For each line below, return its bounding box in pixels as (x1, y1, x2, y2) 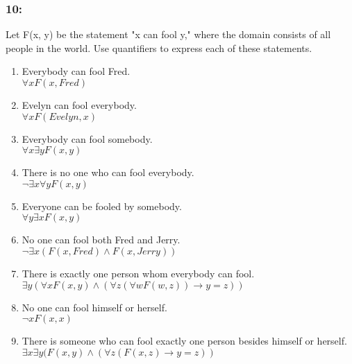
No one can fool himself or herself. (22, 300, 167, 314)
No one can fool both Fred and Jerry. (22, 232, 181, 247)
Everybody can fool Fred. (22, 64, 131, 78)
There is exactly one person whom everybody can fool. (22, 266, 255, 280)
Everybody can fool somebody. (22, 131, 153, 146)
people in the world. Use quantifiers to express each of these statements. (6, 40, 312, 55)
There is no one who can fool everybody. (22, 165, 194, 180)
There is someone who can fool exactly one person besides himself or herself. (22, 333, 347, 348)
